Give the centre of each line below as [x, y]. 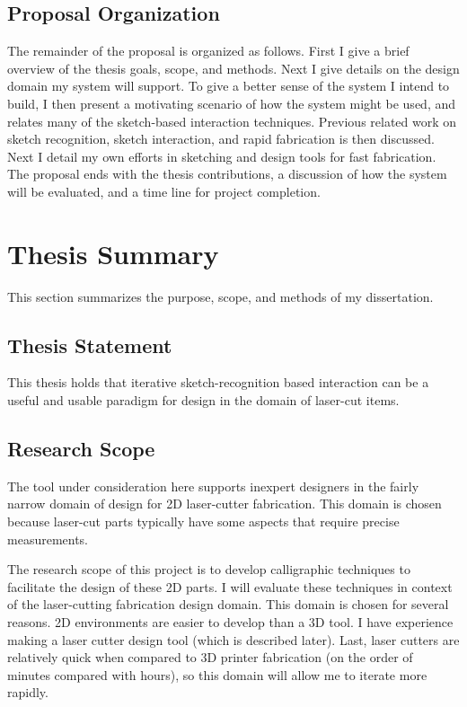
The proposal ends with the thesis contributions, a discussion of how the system [227, 174]
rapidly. [28, 692]
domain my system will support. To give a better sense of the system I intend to [229, 86]
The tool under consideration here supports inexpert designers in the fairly [213, 486]
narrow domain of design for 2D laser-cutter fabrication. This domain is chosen [225, 504]
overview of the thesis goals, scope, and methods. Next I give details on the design [233, 68]
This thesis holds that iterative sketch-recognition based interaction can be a [218, 382]
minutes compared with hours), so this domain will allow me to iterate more [217, 674]
